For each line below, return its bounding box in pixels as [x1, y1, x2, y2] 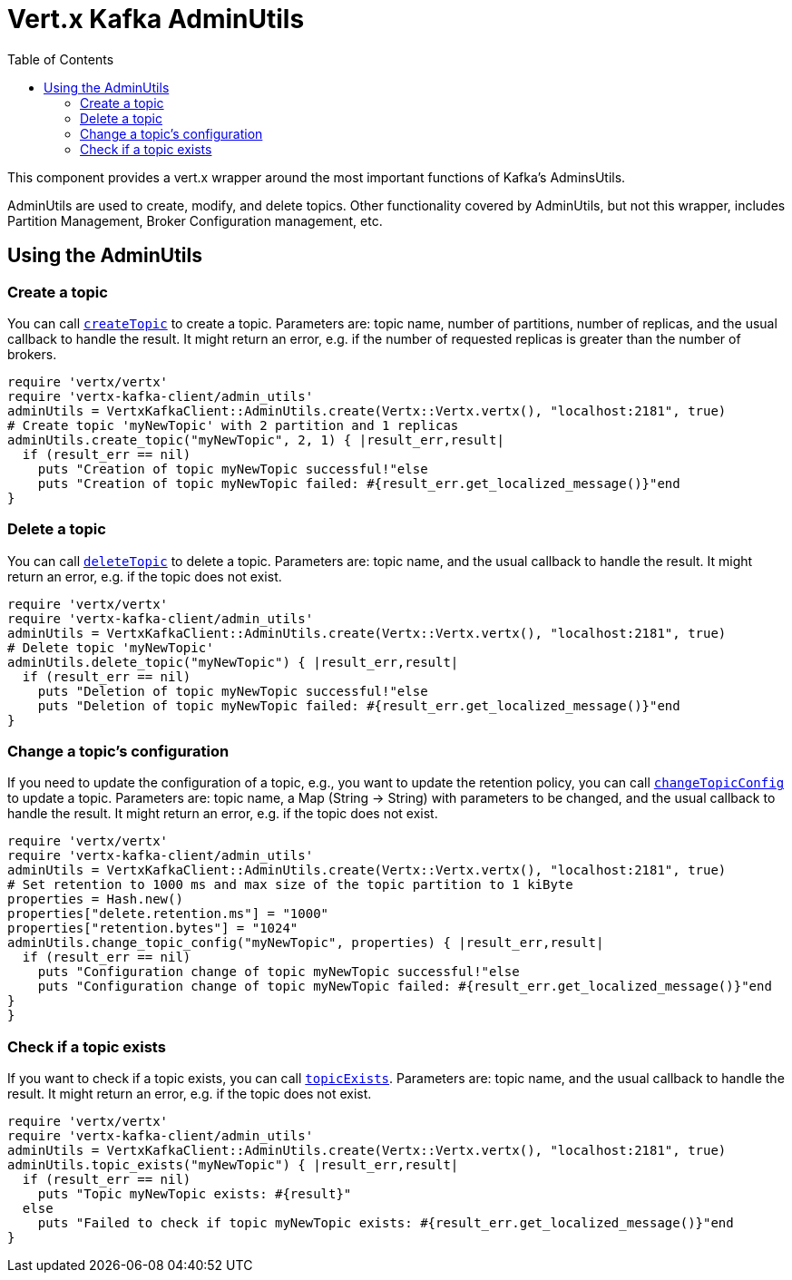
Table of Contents [7, 51, 114, 67]
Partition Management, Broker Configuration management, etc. [7, 212, 383, 229]
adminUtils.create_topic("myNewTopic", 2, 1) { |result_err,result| [7, 432, 504, 447]
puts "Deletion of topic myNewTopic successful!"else [37, 683, 428, 699]
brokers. [7, 346, 57, 362]
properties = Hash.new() [7, 892, 183, 907]
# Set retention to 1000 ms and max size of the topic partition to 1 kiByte [7, 877, 573, 893]
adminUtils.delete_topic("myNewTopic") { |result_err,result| [7, 654, 459, 669]
